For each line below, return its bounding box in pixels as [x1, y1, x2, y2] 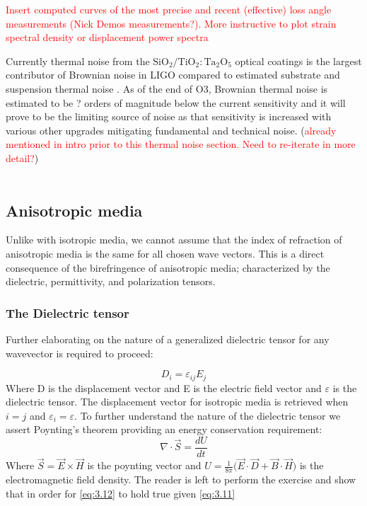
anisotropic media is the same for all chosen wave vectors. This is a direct [6, 246, 325, 260]
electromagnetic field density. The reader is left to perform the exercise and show [6, 472, 356, 487]
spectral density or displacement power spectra [6, 30, 209, 45]
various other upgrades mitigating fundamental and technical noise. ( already [6, 122, 337, 137]
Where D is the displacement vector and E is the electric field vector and [6, 380, 322, 395]
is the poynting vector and [87, 458, 202, 473]
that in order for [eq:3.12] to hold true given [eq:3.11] [6, 485, 235, 500]
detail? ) [6, 150, 39, 165]
